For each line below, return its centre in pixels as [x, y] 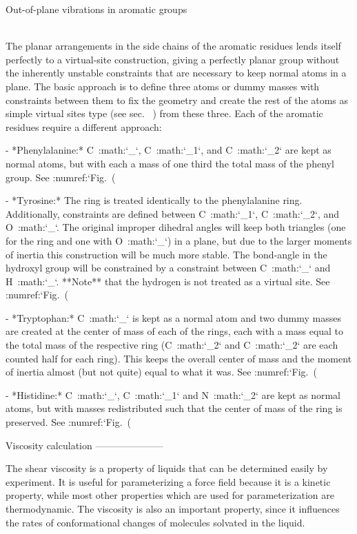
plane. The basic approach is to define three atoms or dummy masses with [163, 86]
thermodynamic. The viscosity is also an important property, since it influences [173, 509]
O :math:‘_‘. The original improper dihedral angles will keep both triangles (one [176, 227]
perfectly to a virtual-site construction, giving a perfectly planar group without [173, 59]
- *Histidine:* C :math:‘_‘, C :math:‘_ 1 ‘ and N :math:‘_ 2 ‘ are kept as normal [173, 394]
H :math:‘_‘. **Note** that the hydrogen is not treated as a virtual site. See [168, 281]
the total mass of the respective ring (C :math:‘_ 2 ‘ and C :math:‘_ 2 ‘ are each [172, 345]
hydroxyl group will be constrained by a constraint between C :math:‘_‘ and [168, 268]
